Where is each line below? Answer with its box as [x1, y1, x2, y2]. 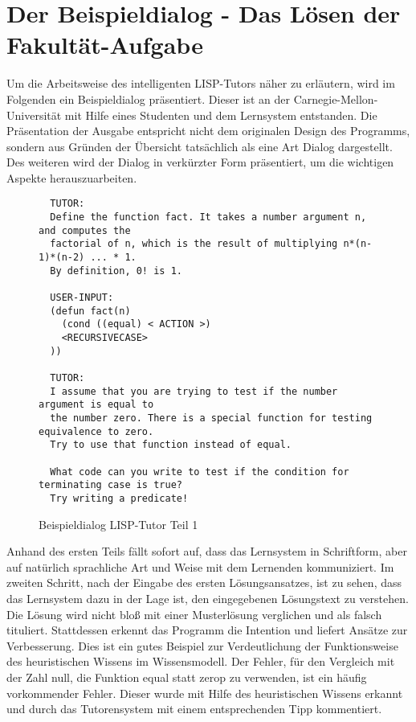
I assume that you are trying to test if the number [50, 385, 338, 397]
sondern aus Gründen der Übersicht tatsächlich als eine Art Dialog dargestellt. [6, 137, 393, 154]
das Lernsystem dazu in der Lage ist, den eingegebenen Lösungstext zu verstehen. [6, 589, 409, 606]
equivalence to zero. [39, 425, 154, 437]
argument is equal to [39, 399, 154, 411]
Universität [6, 106, 62, 123]
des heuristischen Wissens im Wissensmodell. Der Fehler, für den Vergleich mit [6, 653, 395, 670]
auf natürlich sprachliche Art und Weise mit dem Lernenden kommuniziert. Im [6, 558, 394, 575]
